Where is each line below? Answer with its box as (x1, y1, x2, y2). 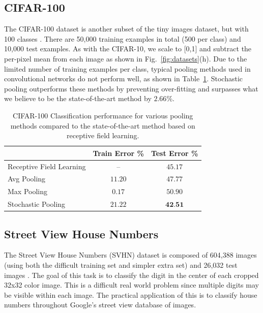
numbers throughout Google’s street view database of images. (4, 299, 196, 310)
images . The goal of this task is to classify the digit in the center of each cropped (4, 269, 259, 280)
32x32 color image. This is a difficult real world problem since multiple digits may (4, 279, 259, 290)
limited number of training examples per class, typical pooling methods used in (4, 63, 251, 74)
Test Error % (151, 147, 198, 158)
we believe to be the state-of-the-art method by (4, 93, 152, 104)
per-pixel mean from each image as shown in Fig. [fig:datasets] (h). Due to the (4, 53, 247, 64)
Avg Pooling (8, 173, 46, 184)
